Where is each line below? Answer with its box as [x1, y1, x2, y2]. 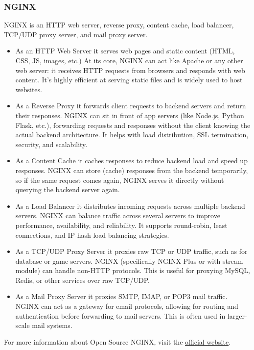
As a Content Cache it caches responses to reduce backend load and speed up [15, 155, 248, 166]
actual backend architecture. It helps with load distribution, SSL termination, [15, 129, 249, 140]
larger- [227, 310, 247, 321]
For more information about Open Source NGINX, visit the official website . [4, 336, 231, 347]
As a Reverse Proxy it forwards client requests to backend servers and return [15, 100, 246, 111]
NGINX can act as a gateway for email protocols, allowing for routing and [15, 301, 238, 311]
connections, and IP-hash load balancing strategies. [15, 229, 169, 240]
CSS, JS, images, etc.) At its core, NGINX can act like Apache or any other [15, 55, 243, 65]
